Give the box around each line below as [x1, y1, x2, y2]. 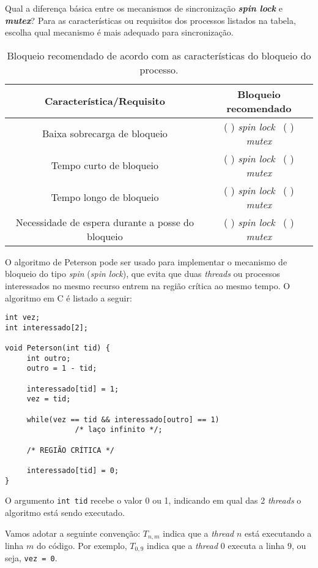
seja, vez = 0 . [5, 551, 57, 564]
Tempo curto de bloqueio [51, 158, 158, 173]
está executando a [244, 526, 312, 539]
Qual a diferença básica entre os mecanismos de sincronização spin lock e [5, 2, 283, 14]
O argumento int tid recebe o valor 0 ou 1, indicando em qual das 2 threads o [5, 494, 301, 507]
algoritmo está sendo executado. [5, 506, 125, 518]
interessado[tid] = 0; [26, 466, 119, 475]
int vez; [5, 313, 40, 322]
